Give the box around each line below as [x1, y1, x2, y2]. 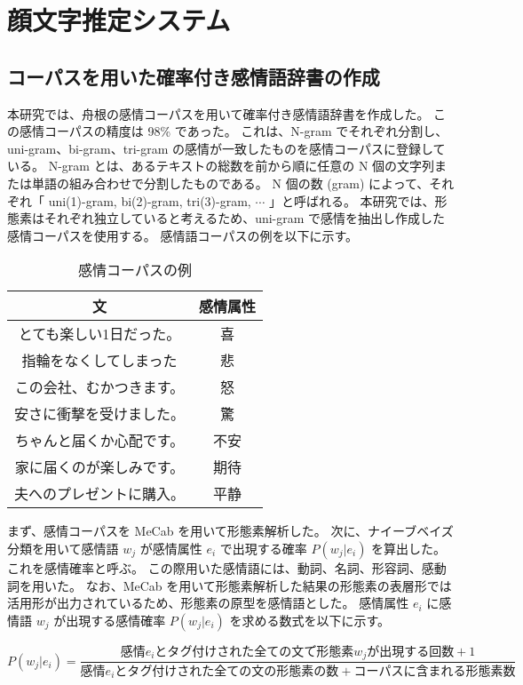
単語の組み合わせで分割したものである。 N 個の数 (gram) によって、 [31, 173, 430, 192]
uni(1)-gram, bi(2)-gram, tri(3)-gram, [48, 191, 251, 210]
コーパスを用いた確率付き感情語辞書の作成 [7, 62, 380, 90]
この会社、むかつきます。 [14, 377, 185, 398]
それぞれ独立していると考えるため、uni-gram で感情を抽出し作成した [44, 209, 446, 227]
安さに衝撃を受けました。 [14, 403, 186, 425]
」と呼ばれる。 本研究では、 [268, 191, 435, 210]
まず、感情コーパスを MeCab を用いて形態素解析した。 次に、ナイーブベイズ [7, 522, 454, 540]
